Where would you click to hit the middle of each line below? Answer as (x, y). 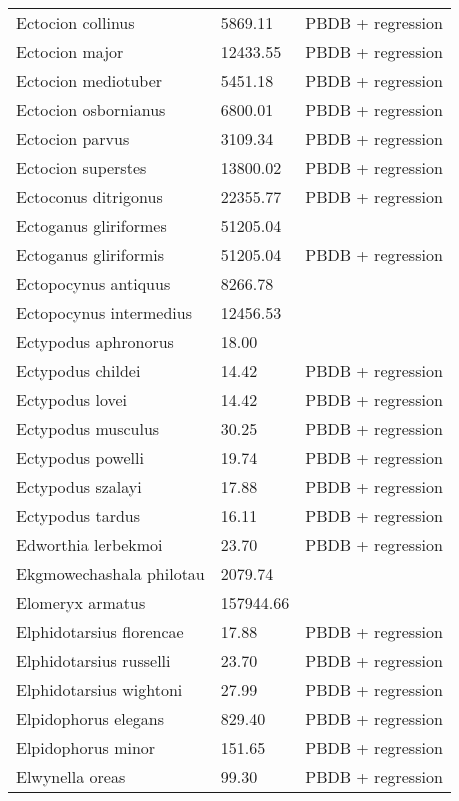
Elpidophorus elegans (90, 718)
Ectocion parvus (73, 138)
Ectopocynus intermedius (104, 312)
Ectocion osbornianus (91, 109)
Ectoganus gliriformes (91, 225)
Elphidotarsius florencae (100, 631)
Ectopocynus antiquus (93, 283)
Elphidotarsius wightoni (99, 689)
